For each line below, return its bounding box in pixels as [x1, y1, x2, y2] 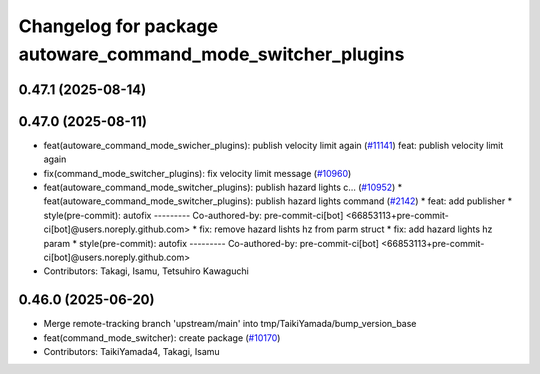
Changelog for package [18, 15, 219, 37]
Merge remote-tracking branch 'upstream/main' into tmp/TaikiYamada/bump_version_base [43, 318, 417, 330]
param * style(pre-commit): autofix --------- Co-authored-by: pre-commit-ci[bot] [43, 237, 380, 249]
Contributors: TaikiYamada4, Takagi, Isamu [43, 346, 220, 358]
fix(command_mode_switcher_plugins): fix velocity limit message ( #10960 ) [43, 167, 352, 179]
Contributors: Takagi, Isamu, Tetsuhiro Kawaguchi [43, 265, 249, 277]
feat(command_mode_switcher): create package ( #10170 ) [43, 331, 281, 344]
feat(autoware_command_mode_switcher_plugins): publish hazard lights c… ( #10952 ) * [43, 181, 403, 194]
